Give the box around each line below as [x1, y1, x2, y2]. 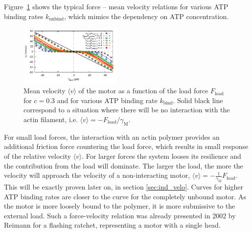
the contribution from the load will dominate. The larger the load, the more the [4, 160, 243, 170]
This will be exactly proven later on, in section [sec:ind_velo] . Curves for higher [4, 181, 243, 191]
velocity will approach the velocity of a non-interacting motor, [4, 170, 190, 180]
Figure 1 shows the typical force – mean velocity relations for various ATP [4, 1, 229, 11]
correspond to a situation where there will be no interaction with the [23, 105, 230, 115]
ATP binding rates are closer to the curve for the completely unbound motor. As [4, 191, 246, 201]
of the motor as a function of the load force [78, 85, 208, 96]
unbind [49, 17, 64, 22]
